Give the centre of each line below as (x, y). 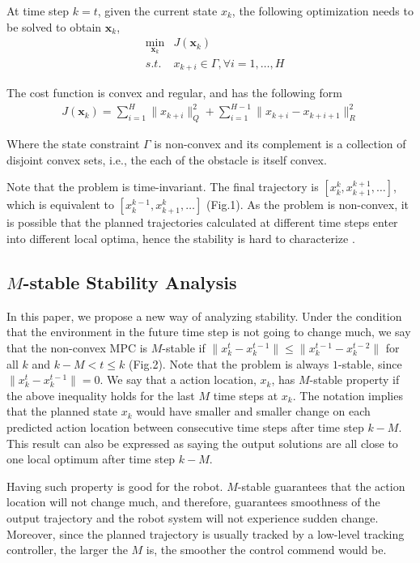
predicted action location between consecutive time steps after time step (185, 427)
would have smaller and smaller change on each (253, 411)
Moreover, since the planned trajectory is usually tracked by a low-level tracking (206, 533)
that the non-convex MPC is (77, 348)
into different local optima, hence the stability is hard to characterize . (181, 239)
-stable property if (354, 380)
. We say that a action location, (178, 380)
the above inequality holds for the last (101, 395)
